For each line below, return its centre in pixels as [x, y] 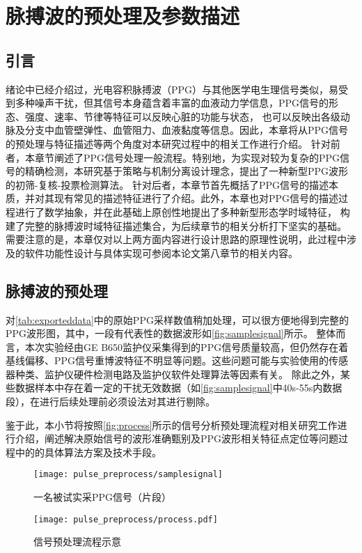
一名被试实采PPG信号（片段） [103, 497]
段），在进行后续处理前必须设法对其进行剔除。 [110, 402]
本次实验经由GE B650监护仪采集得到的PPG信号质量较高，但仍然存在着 [187, 346]
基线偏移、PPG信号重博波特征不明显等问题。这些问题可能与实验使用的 [167, 360]
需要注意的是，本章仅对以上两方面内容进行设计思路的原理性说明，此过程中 [176, 239]
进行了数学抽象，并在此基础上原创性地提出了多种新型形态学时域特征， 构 [182, 211]
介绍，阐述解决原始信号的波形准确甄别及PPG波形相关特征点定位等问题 [177, 438]
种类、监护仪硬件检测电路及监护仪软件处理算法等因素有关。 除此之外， [178, 374]
